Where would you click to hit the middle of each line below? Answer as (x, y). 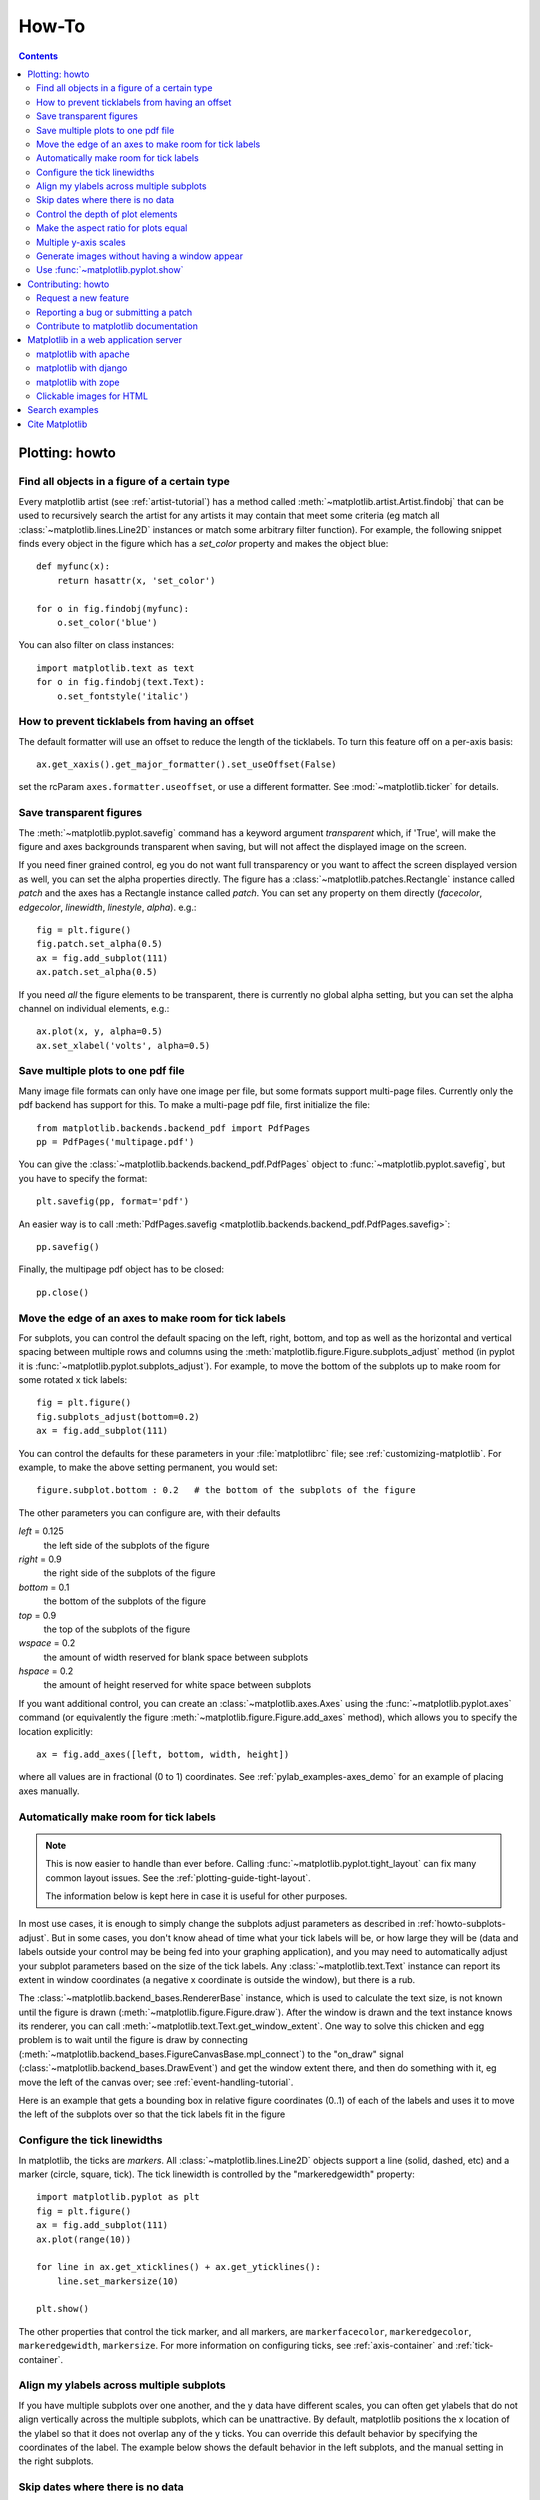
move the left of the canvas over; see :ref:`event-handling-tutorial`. (156, 2082)
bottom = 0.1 (44, 1587)
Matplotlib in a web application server (105, 340)
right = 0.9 (40, 1559)
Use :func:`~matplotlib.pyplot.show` (110, 270)
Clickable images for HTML (92, 396)
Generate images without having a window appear (140, 256)
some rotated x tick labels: (73, 1380)
